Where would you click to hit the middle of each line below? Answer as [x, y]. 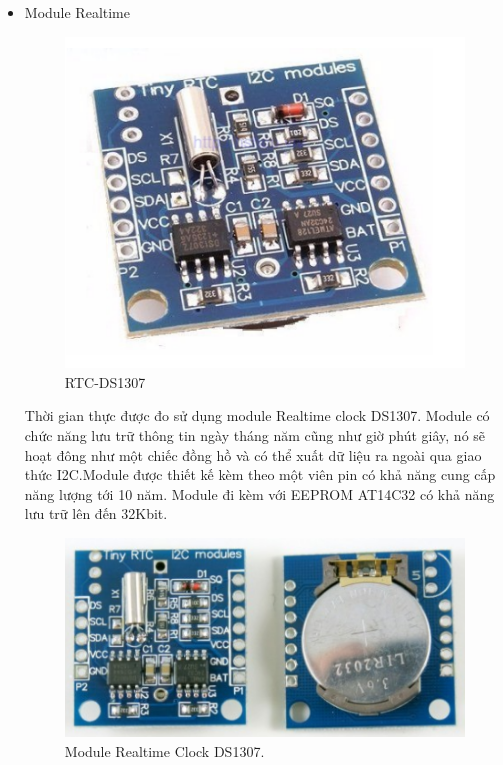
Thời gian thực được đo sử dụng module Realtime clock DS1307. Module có [257, 415]
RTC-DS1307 [105, 381]
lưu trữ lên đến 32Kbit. [96, 513]
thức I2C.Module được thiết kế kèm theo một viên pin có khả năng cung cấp [260, 474]
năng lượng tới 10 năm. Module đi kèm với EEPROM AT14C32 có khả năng [259, 493]
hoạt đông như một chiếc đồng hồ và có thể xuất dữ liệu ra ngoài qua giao [253, 454]
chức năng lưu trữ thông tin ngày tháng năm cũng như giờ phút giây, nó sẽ [255, 435]
